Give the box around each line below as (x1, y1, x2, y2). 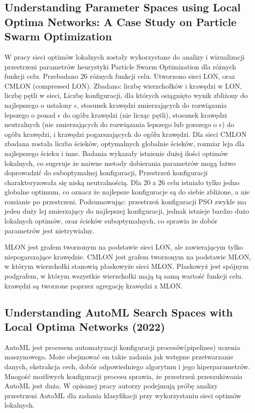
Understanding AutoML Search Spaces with (4, 304, 233, 319)
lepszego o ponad (4, 109, 56, 120)
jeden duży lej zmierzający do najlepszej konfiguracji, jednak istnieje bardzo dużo (4, 206, 249, 216)
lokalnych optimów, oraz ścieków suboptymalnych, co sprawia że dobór (4, 216, 218, 226)
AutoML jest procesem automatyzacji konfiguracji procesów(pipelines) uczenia (4, 342, 240, 352)
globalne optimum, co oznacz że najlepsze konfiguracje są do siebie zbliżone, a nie (4, 187, 250, 197)
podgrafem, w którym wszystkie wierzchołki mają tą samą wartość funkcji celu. (4, 271, 243, 281)
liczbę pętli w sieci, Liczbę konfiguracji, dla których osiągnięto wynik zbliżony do (4, 90, 248, 100)
